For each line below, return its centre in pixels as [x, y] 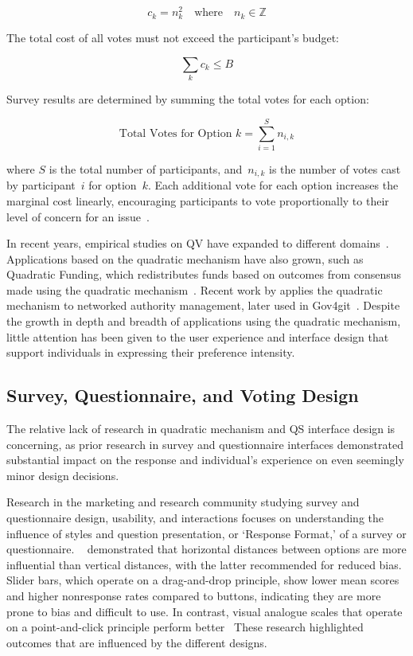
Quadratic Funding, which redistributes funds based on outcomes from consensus [204, 274]
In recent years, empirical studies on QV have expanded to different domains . [198, 243]
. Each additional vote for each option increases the [273, 185]
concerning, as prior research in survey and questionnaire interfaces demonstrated [205, 444]
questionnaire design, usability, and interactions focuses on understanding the [195, 518]
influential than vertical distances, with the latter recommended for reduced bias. [204, 564]
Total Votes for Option [175, 133]
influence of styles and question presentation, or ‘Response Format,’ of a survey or [206, 533]
